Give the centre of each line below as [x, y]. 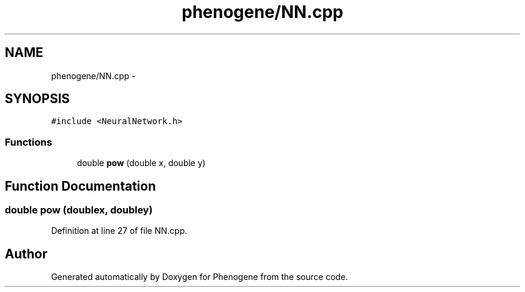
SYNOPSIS [37, 99]
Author [26, 254]
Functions [28, 142]
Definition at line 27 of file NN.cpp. [119, 231]
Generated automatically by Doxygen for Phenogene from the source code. [200, 277]
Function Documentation [80, 186]
